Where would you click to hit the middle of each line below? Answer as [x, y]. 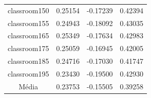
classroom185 [28, 61]
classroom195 [28, 73]
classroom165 [28, 35]
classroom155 [28, 23]
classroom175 [28, 48]
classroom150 [28, 10]
